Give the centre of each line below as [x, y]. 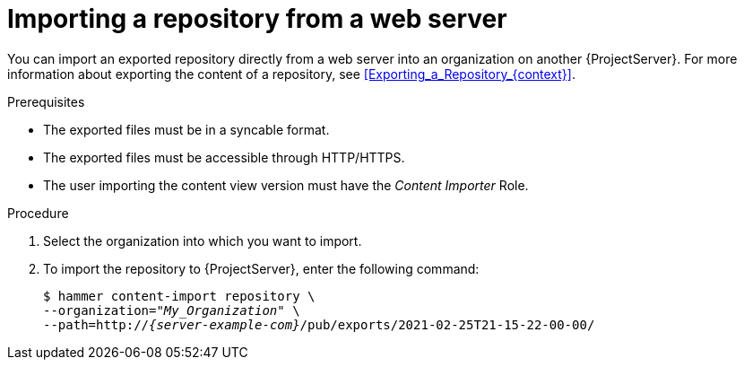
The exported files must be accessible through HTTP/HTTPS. [224, 157]
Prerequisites [46, 101]
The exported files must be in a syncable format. [186, 129]
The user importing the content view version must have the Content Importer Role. [286, 185]
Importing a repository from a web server [257, 19]
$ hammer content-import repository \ [179, 296]
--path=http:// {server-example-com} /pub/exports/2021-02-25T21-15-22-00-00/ [319, 324]
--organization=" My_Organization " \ [172, 310]
